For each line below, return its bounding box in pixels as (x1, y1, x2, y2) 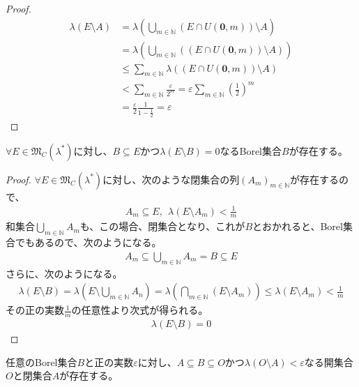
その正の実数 (6, 303, 64, 317)
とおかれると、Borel (252, 219, 343, 234)
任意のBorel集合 (6, 354, 77, 369)
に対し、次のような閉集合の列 (102, 172, 240, 186)
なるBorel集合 (220, 143, 282, 158)
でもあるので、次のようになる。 (15, 235, 162, 250)
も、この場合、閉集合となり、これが (79, 219, 245, 234)
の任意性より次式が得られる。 (71, 303, 208, 317)
